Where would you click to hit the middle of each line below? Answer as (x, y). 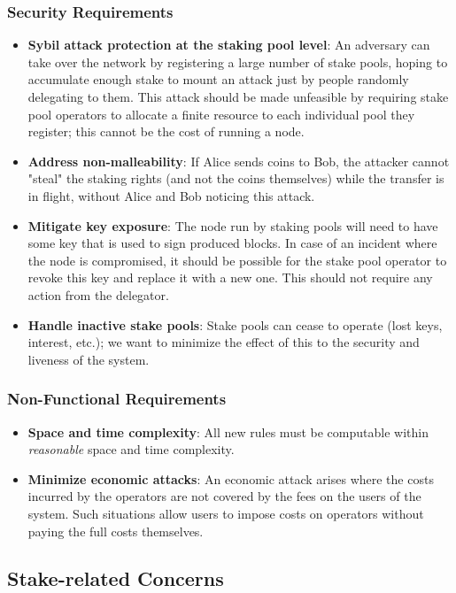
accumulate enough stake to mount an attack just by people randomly (218, 79)
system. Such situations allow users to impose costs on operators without (226, 513)
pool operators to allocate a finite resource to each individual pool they (221, 114)
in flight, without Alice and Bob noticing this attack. (171, 195)
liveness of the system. (89, 359)
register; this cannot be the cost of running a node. (166, 131)
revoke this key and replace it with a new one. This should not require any (230, 277)
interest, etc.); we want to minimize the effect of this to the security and (224, 342)
